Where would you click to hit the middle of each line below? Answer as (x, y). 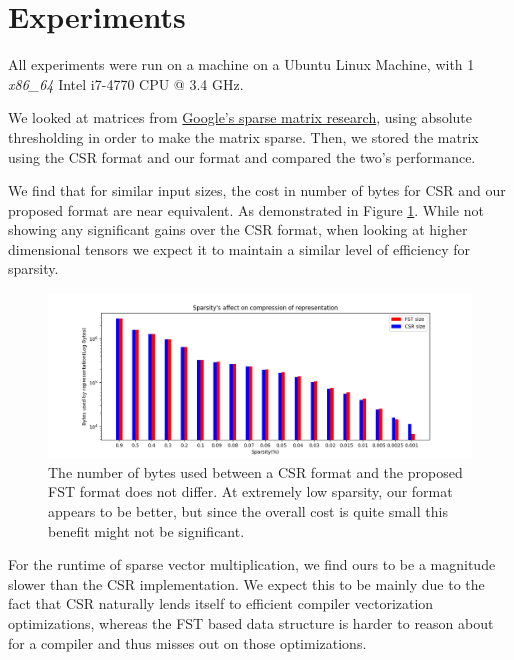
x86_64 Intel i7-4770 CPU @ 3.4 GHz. (126, 83)
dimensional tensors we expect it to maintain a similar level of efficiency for (239, 248)
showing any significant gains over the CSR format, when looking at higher (238, 229)
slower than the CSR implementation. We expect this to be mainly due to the (246, 583)
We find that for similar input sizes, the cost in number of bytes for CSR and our (257, 190)
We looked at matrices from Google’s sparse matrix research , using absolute (240, 117)
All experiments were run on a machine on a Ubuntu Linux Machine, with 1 (241, 64)
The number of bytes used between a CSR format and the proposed (255, 471)
